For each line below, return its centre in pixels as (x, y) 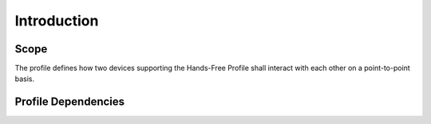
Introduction (57, 21)
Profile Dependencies (70, 102)
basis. (25, 79)
